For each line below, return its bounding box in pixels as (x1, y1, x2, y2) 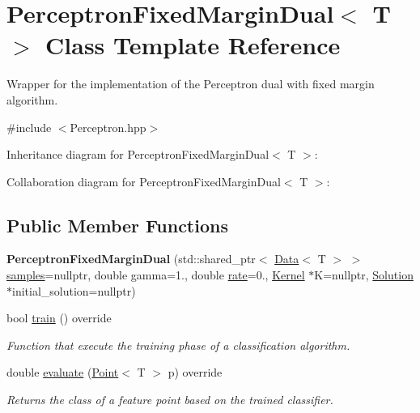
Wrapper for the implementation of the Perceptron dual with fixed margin (6, 75, 375, 92)
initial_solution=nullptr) (12, 282, 136, 299)
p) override (168, 364, 223, 381)
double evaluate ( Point (6, 364, 119, 381)
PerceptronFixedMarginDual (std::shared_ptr (6, 250, 256, 267)
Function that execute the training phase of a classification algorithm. (6, 336, 350, 353)
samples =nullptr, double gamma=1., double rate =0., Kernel (6, 266, 305, 283)
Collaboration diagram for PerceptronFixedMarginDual (6, 172, 281, 189)
